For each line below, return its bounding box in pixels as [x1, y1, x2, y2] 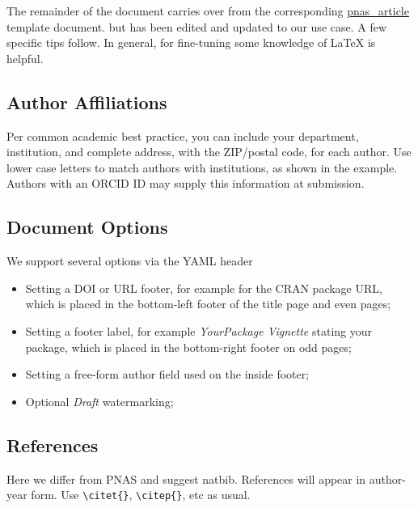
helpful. [6, 49, 44, 66]
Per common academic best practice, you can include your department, [6, 127, 359, 144]
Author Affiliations [6, 89, 167, 114]
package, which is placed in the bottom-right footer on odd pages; [25, 338, 352, 355]
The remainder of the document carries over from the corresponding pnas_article [6, 2, 409, 19]
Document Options [6, 214, 168, 239]
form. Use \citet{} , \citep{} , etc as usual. [31, 486, 251, 503]
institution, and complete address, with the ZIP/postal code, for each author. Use [6, 143, 412, 160]
